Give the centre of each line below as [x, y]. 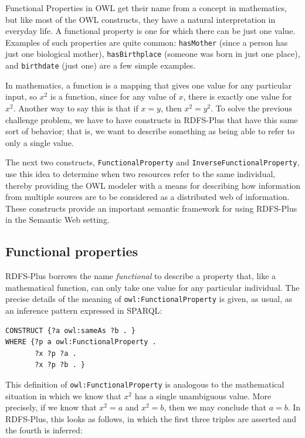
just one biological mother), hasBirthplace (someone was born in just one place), [153, 54]
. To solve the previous [251, 108]
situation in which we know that [63, 395]
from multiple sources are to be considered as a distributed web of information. [148, 197]
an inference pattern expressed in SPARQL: [84, 310]
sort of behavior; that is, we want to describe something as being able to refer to [150, 131]
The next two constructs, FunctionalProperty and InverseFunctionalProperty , [152, 162]
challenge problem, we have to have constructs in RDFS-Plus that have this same [152, 119]
